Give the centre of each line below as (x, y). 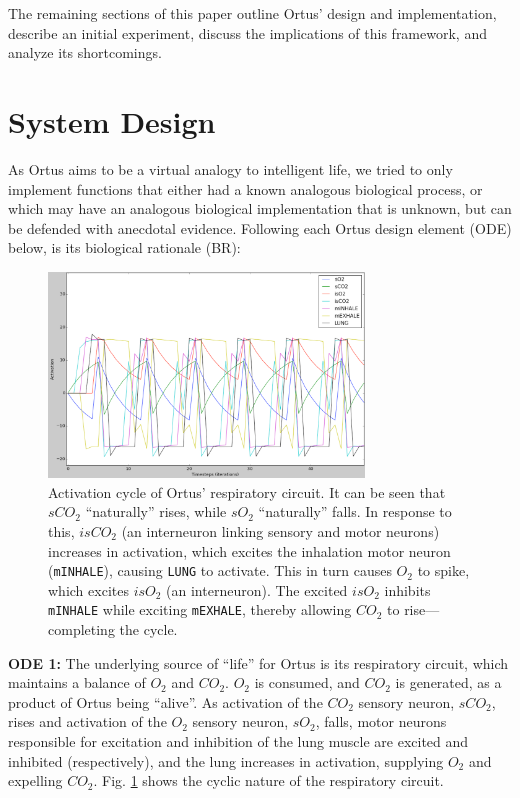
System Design (112, 120)
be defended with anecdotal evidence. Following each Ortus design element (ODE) (260, 227)
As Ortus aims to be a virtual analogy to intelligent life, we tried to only (230, 168)
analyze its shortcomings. (85, 52)
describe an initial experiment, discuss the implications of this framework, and (247, 32)
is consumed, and (307, 682)
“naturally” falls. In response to (355, 511)
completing (81, 629)
